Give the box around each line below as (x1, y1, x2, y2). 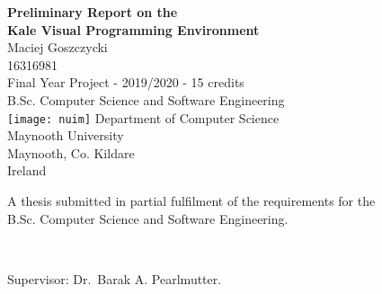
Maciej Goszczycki (7, 38, 108, 57)
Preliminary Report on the (7, 3, 178, 21)
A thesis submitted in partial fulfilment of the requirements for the (7, 192, 376, 209)
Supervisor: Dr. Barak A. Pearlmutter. (7, 269, 222, 288)
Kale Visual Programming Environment (7, 20, 260, 39)
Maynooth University (7, 126, 124, 145)
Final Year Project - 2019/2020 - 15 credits (7, 73, 244, 92)
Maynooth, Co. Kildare (7, 143, 135, 162)
